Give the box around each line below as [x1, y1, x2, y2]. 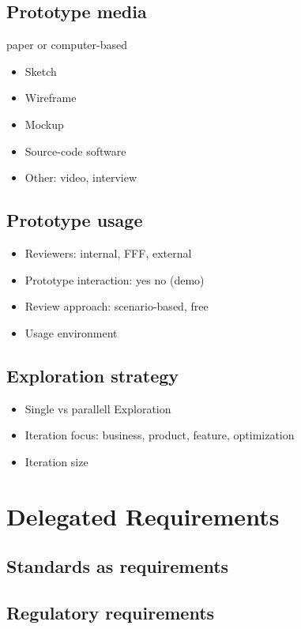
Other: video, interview [24, 169, 137, 186]
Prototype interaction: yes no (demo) [24, 271, 205, 288]
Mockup [24, 115, 64, 132]
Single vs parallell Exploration [24, 400, 171, 416]
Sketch [24, 62, 57, 79]
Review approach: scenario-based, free [24, 298, 209, 314]
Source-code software [24, 142, 126, 159]
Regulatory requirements [6, 600, 215, 624]
